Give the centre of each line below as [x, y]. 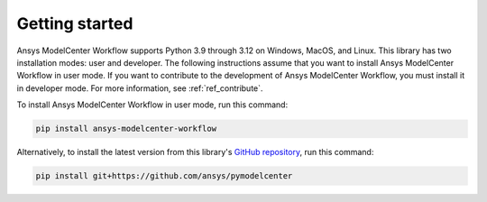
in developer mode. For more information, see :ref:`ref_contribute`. [140, 88]
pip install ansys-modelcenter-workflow [126, 129]
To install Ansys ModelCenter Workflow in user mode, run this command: [152, 105]
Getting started [75, 23]
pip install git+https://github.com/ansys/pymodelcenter [164, 176]
